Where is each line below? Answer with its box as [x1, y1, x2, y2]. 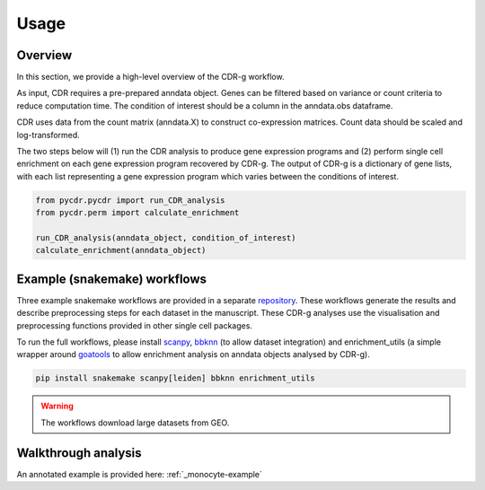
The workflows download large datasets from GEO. [40, 417, 230, 428]
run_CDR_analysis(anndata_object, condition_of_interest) [35, 232, 296, 242]
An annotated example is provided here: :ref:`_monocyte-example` [16, 468, 262, 479]
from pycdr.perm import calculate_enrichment [35, 207, 240, 218]
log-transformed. [16, 129, 80, 140]
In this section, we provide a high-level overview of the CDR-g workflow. [16, 72, 285, 83]
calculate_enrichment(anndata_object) [35, 245, 207, 256]
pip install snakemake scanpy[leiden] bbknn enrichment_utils [35, 373, 315, 383]
